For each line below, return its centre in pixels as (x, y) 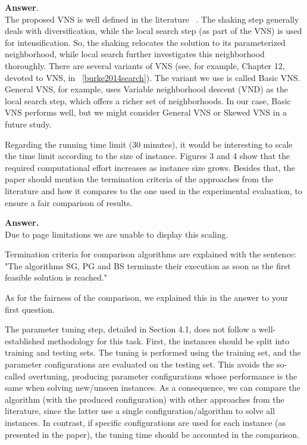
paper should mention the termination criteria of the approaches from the (139, 179)
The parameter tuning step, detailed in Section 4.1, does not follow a (131, 329)
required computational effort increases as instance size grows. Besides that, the (150, 167)
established (25, 340)
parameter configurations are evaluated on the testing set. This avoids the (140, 364)
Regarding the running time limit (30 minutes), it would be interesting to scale (149, 144)
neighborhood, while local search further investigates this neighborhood (135, 54)
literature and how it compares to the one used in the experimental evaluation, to (154, 190)
